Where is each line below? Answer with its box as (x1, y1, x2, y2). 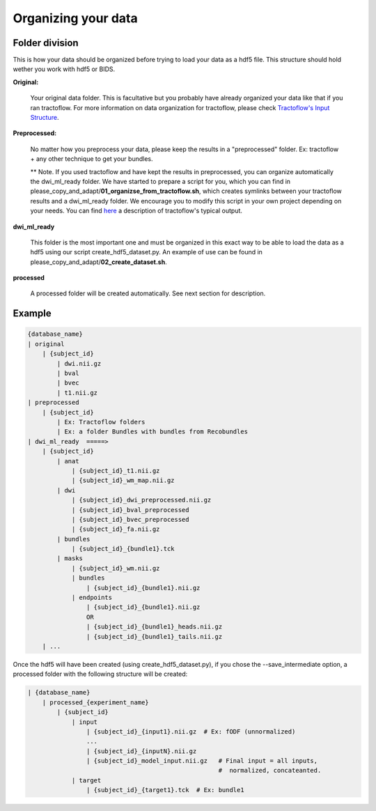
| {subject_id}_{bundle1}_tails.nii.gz (86, 633, 223, 640)
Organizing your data (13, 10, 139, 26)
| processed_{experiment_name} (42, 698, 149, 706)
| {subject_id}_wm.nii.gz (71, 564, 160, 572)
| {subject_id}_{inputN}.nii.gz (86, 747, 197, 755)
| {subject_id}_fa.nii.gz (71, 525, 160, 533)
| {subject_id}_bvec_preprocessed (71, 516, 189, 523)
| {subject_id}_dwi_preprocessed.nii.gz (71, 496, 212, 504)
